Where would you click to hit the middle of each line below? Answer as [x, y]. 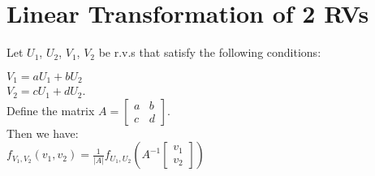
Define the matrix [51, 110]
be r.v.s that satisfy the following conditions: [210, 52]
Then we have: [43, 133]
